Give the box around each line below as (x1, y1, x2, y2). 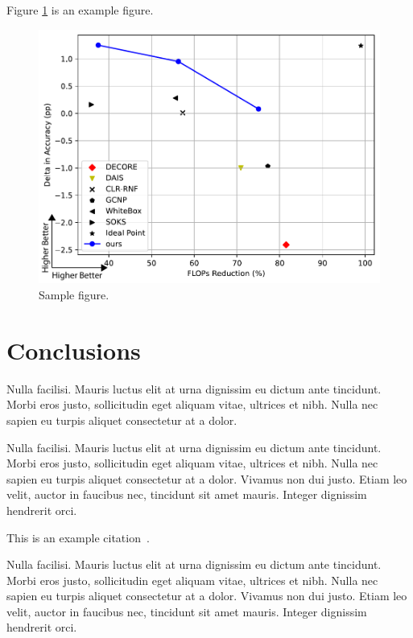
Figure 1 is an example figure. (6, 2, 154, 18)
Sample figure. (39, 286, 109, 303)
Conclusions (6, 333, 141, 366)
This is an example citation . (6, 529, 150, 545)
